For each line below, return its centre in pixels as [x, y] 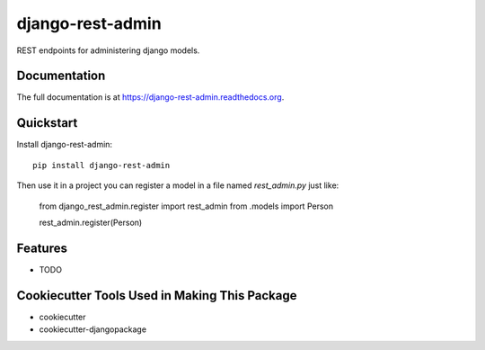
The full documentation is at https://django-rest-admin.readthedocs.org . [150, 97]
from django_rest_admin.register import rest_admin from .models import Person [186, 206]
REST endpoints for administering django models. [108, 50]
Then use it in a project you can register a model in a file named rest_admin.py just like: [178, 185]
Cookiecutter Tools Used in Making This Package [157, 296]
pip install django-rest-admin [101, 165]
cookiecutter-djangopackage [93, 329]
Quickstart [47, 123]
